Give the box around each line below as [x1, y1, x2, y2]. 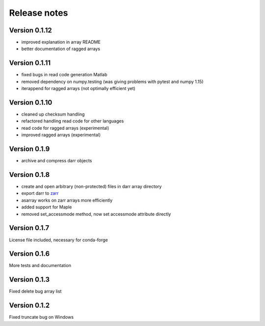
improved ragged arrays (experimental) [21, 132, 101, 138]
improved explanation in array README [21, 39, 101, 45]
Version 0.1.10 [9, 98, 53, 107]
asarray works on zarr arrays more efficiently [21, 197, 113, 203]
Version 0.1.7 [9, 224, 50, 232]
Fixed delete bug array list [9, 288, 62, 295]
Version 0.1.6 [9, 250, 50, 258]
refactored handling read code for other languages [21, 118, 124, 124]
